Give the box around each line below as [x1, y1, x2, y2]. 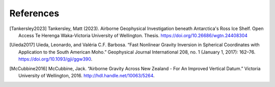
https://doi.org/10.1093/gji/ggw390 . [18, 56, 93, 62]
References [9, 8, 60, 19]
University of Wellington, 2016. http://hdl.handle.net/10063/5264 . [18, 72, 155, 78]
